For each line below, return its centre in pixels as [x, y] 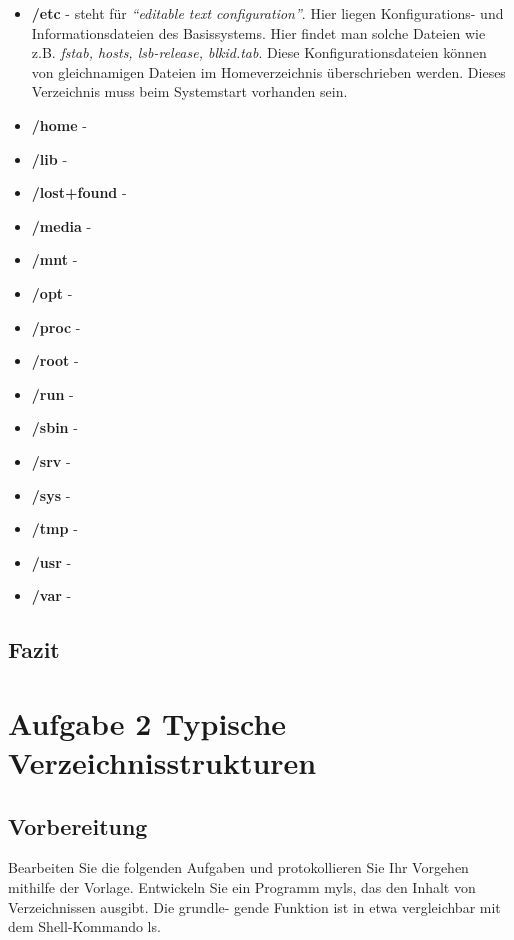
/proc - [56, 326]
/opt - [52, 292]
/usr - [51, 561]
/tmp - [54, 528]
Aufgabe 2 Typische [147, 722]
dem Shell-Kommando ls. [84, 926]
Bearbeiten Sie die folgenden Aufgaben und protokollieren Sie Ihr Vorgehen [238, 867]
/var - [51, 595]
